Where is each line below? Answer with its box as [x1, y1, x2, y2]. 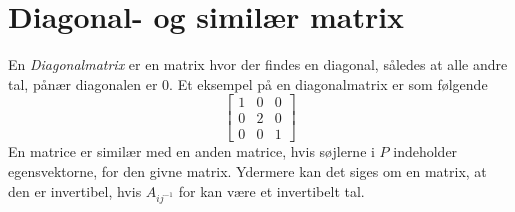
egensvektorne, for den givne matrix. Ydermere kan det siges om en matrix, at [8, 161, 487, 181]
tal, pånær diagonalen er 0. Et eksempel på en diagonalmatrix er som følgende [8, 73, 488, 94]
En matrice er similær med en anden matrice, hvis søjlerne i [8, 141, 375, 162]
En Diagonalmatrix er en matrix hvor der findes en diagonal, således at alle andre [8, 54, 508, 75]
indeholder [393, 141, 458, 162]
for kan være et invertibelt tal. [178, 180, 365, 201]
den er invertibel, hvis [8, 180, 142, 201]
